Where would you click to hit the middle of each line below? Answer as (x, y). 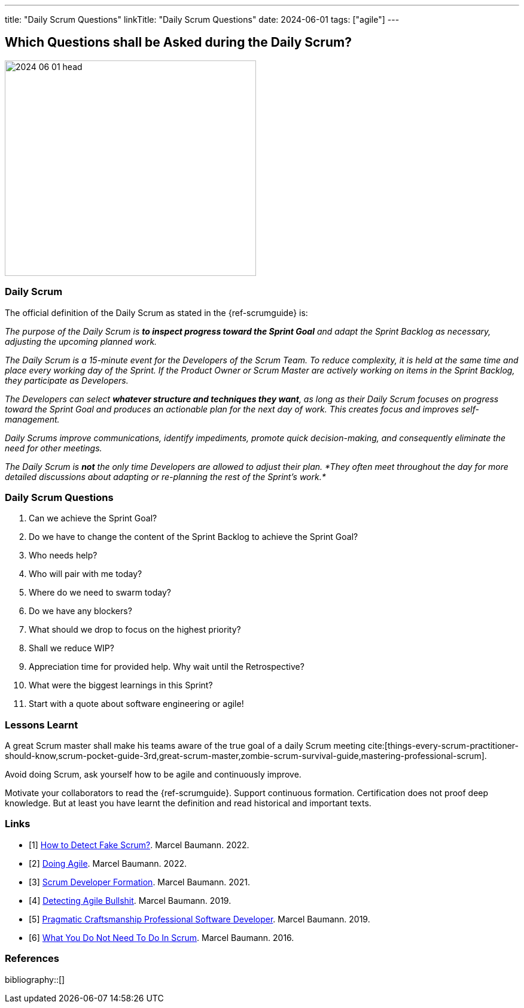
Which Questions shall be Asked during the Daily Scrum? (178, 42)
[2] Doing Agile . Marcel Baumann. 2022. (108, 863)
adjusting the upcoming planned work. (81, 341)
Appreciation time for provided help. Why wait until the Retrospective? (167, 667)
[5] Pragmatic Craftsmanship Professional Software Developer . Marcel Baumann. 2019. (199, 919)
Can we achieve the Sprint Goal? (93, 518)
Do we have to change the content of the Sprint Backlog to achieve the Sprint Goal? (194, 537)
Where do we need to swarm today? (100, 593)
